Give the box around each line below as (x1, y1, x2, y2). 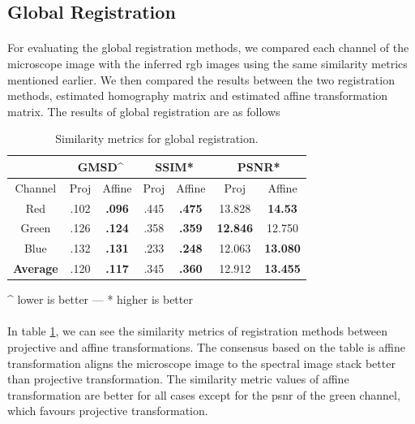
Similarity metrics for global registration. (55, 130, 259, 147)
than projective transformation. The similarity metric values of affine (7, 370, 349, 387)
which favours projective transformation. (7, 402, 208, 419)
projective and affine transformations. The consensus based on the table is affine (7, 339, 406, 356)
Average (13, 260, 58, 277)
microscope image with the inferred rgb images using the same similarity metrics (7, 54, 408, 71)
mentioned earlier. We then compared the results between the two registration (7, 71, 395, 88)
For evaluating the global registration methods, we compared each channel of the (7, 39, 409, 56)
